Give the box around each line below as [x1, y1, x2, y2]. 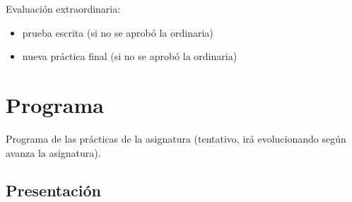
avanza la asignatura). [6, 145, 101, 160]
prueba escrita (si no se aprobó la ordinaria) [22, 25, 213, 40]
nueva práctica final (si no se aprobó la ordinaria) [22, 49, 237, 64]
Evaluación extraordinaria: [6, 1, 121, 16]
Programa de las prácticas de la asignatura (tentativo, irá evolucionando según [6, 131, 346, 145]
